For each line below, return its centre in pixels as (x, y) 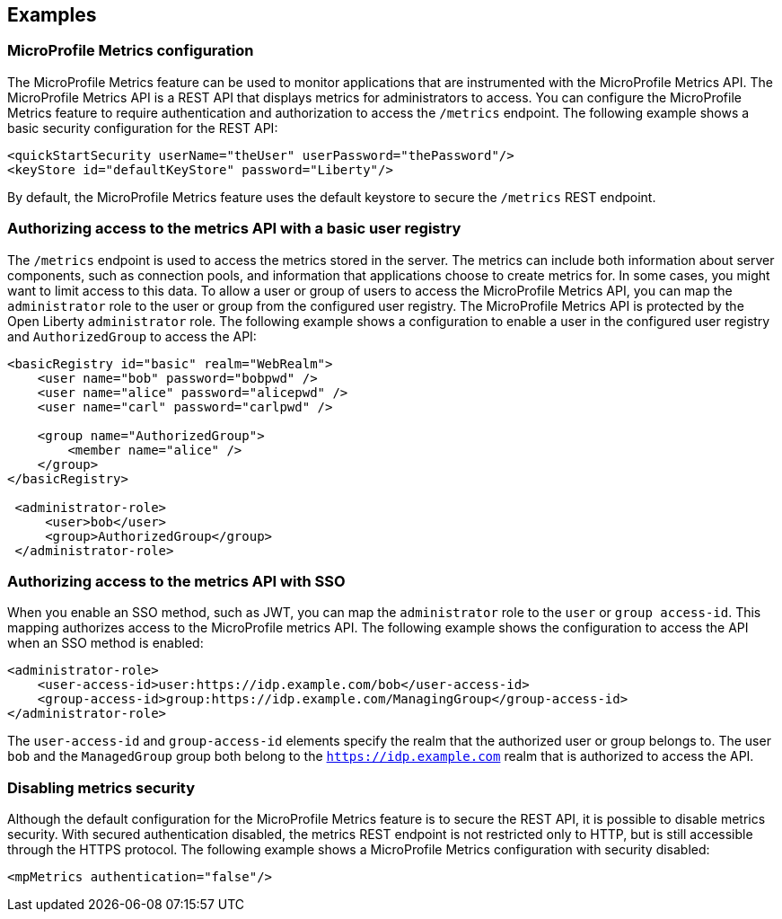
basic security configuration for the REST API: (143, 128)
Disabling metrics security (101, 787)
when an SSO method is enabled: (105, 643)
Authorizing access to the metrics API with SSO (176, 581)
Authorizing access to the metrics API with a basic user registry (234, 229)
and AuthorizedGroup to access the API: (132, 336)
